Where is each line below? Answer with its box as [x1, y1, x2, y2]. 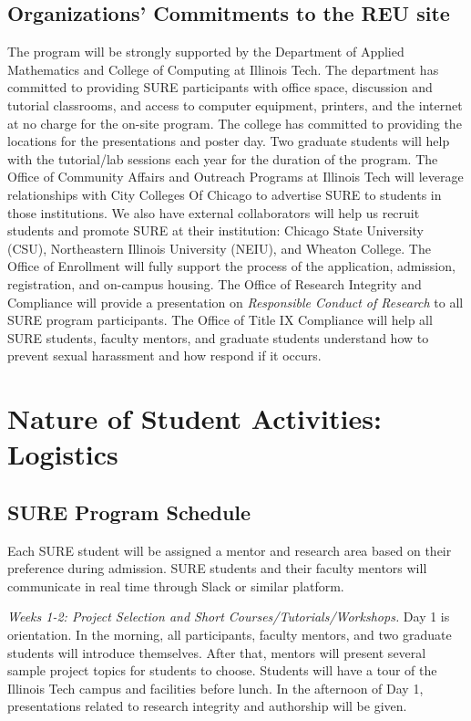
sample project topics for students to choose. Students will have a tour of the [7, 661, 437, 680]
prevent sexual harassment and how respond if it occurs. [7, 346, 322, 365]
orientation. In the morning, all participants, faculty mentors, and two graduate [7, 625, 452, 644]
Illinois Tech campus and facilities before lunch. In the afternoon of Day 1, [7, 678, 424, 697]
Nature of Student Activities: [7, 400, 382, 437]
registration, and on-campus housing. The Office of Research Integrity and [7, 274, 422, 293]
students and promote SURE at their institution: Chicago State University [7, 221, 425, 240]
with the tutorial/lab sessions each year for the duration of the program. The [7, 149, 438, 168]
